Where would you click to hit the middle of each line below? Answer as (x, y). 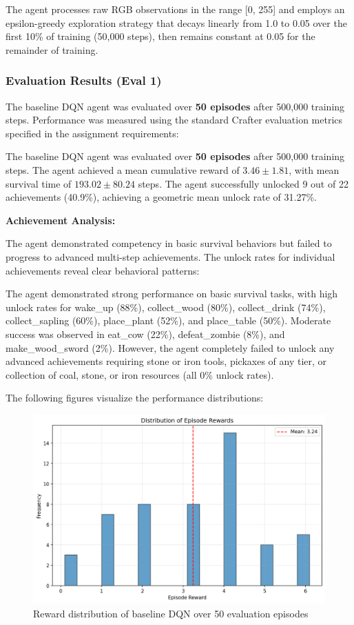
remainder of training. (52, 49)
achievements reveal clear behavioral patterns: (103, 270)
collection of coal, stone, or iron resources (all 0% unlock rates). (140, 374)
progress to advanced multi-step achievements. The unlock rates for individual (170, 256)
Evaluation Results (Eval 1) (84, 80)
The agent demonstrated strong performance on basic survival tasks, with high (172, 294)
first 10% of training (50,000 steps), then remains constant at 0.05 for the (160, 36)
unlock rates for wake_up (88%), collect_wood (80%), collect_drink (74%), (166, 307)
